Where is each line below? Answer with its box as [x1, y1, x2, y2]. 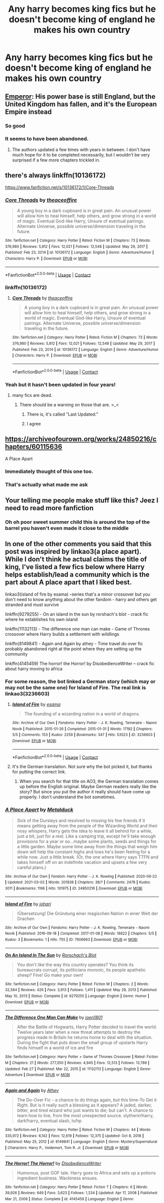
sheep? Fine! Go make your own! [17, 972, 83, 978]
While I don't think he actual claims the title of [5, 555, 147, 564]
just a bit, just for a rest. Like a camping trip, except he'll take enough [17, 833, 156, 839]
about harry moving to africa [5, 666, 62, 672]
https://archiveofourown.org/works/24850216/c [5, 435, 157, 444]
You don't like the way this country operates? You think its [17, 962, 134, 968]
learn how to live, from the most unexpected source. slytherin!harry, [17, 1112, 154, 1118]
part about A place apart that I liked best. [5, 578, 132, 587]
